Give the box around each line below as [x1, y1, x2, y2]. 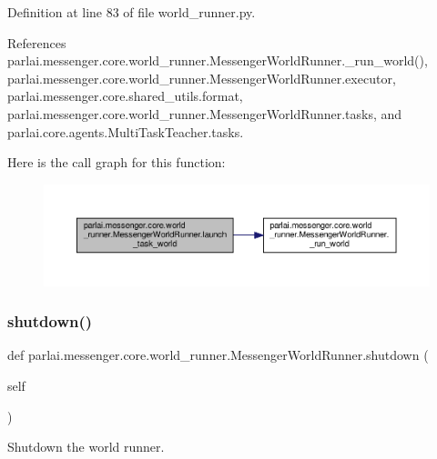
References [7, 33, 66, 52]
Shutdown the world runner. [7, 437, 165, 456]
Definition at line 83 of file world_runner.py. [7, 3, 256, 21]
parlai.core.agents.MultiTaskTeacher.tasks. [7, 122, 244, 141]
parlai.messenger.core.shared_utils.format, [7, 86, 243, 105]
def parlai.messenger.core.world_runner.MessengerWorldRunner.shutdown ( [7, 345, 429, 364]
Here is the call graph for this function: [7, 153, 226, 172]
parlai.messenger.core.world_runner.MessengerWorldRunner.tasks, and [7, 104, 402, 123]
